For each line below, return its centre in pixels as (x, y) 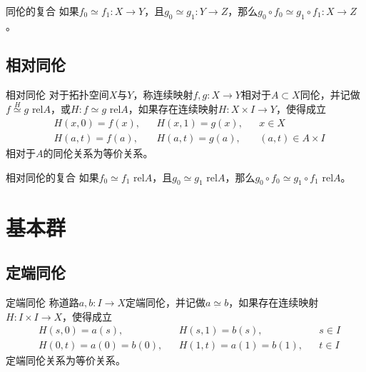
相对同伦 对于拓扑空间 (57, 94)
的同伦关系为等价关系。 (98, 153)
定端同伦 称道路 (42, 302)
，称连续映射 (163, 94)
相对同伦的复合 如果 (52, 177)
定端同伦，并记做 (166, 302)
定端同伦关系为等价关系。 (66, 360)
